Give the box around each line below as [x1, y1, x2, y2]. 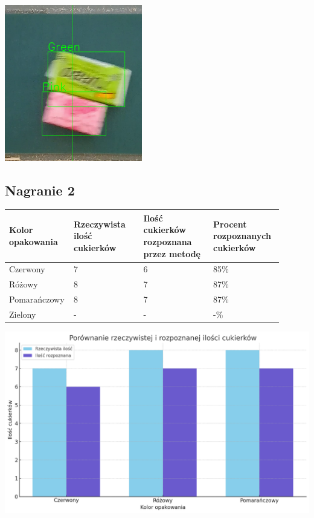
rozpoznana [143, 235, 192, 248]
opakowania [9, 235, 58, 248]
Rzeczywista [73, 217, 126, 230]
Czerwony [9, 263, 45, 275]
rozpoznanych [213, 229, 271, 242]
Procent [213, 217, 247, 230]
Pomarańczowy [9, 293, 65, 306]
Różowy [9, 278, 38, 290]
